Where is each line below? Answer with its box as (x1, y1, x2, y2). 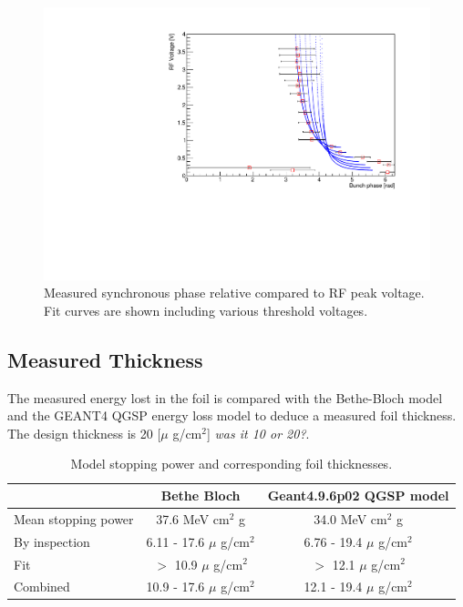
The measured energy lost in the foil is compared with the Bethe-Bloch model (7, 388, 443, 407)
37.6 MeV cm (156, 509, 230, 528)
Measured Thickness (7, 345, 203, 373)
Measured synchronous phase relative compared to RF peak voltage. (44, 283, 425, 302)
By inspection (14, 531, 90, 551)
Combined (14, 577, 70, 596)
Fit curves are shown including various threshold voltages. (44, 300, 368, 319)
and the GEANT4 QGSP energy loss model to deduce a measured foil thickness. (7, 406, 457, 425)
